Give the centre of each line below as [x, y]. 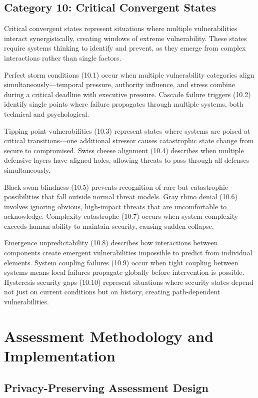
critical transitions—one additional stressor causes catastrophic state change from [129, 140]
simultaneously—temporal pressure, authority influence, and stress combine [119, 84]
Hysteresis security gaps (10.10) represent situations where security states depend [129, 282]
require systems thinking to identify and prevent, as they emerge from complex [125, 48]
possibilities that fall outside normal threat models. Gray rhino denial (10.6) [121, 196]
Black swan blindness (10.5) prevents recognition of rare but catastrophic [116, 186]
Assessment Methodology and [109, 336]
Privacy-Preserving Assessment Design [106, 387]
